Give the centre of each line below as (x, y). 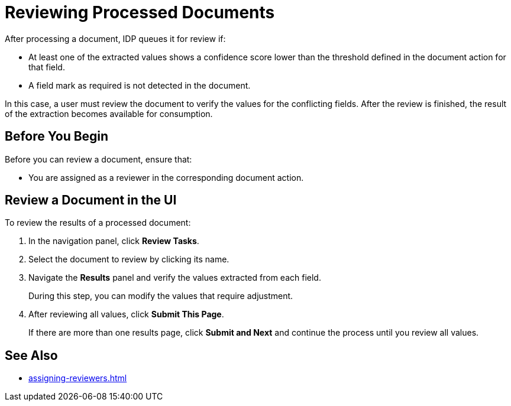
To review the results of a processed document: (98, 223)
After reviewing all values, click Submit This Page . (126, 314)
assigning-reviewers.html (78, 378)
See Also (31, 355)
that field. (47, 67)
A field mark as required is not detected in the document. (140, 85)
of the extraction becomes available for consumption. (109, 113)
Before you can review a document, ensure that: (98, 159)
